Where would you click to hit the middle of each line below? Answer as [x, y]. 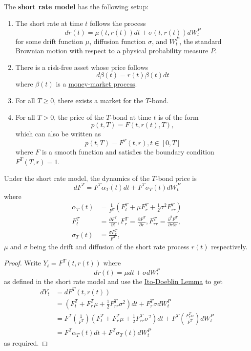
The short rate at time [49, 23]
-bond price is [176, 178]
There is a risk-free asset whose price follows [82, 67]
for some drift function [49, 41]
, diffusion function [118, 41]
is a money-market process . [96, 84]
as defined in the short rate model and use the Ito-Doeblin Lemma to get [113, 281]
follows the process [118, 23]
